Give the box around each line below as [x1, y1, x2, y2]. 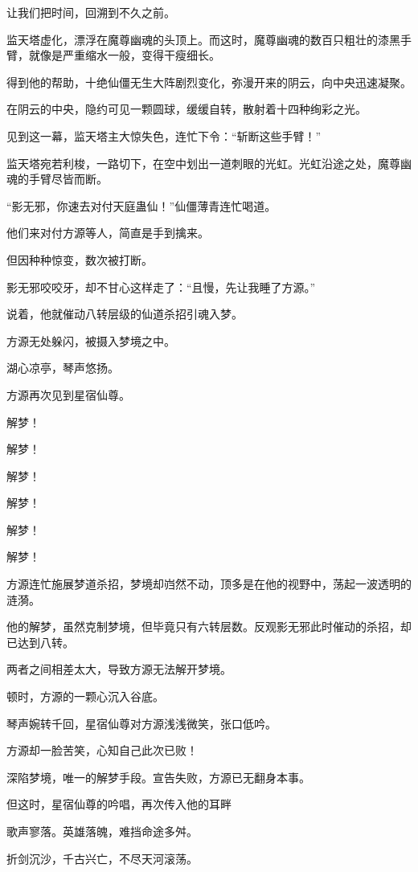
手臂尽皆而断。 [28, 170, 108, 187]
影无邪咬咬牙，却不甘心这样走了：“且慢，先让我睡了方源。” [6, 278, 316, 295]
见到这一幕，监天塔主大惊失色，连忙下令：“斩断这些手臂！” [6, 127, 322, 144]
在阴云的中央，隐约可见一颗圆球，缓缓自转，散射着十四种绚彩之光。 [6, 100, 367, 117]
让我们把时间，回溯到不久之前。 [6, 4, 175, 20]
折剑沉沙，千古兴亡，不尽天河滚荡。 [6, 849, 198, 866]
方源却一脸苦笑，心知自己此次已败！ [6, 742, 198, 759]
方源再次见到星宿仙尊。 [6, 386, 130, 403]
